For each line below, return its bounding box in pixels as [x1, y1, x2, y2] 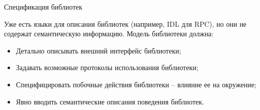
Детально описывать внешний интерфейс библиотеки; [16, 45, 181, 56]
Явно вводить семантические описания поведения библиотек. [16, 96, 204, 106]
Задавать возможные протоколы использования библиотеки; [16, 62, 199, 73]
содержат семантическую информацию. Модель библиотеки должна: [4, 28, 214, 39]
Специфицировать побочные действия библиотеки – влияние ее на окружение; [16, 79, 256, 89]
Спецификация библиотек [4, 2, 83, 12]
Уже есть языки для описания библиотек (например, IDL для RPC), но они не [4, 18, 247, 29]
